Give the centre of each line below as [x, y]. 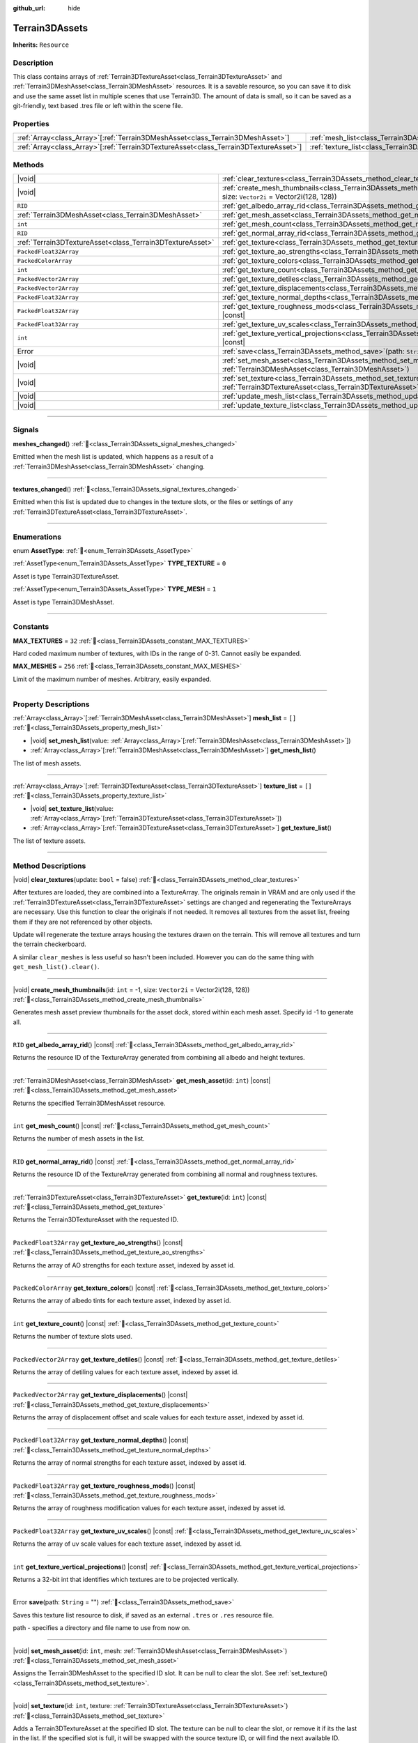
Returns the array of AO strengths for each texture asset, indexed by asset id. [124, 1265]
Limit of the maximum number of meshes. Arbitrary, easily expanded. [112, 679]
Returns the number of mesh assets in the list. [79, 1139]
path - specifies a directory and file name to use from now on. [102, 1628]
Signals [26, 430]
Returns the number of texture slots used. [72, 1337]
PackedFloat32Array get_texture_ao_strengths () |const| [98, 1242]
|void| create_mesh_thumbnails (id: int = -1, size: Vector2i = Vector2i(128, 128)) [131, 989]
